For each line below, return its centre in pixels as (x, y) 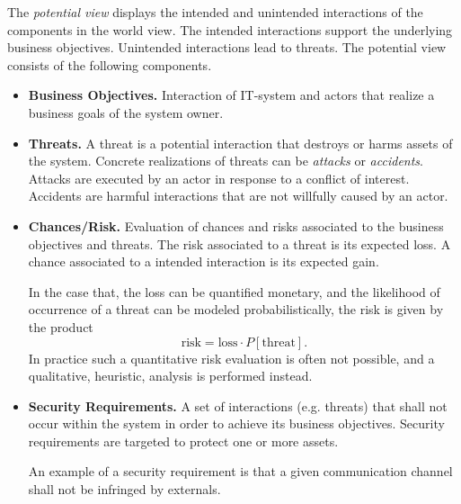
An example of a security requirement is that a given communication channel (240, 471)
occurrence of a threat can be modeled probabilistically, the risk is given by (236, 309)
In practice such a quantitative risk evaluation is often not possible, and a (231, 358)
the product (61, 326)
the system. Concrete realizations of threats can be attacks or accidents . (226, 161)
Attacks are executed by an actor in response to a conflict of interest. (219, 178)
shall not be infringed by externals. (124, 489)
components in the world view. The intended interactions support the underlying (230, 29)
